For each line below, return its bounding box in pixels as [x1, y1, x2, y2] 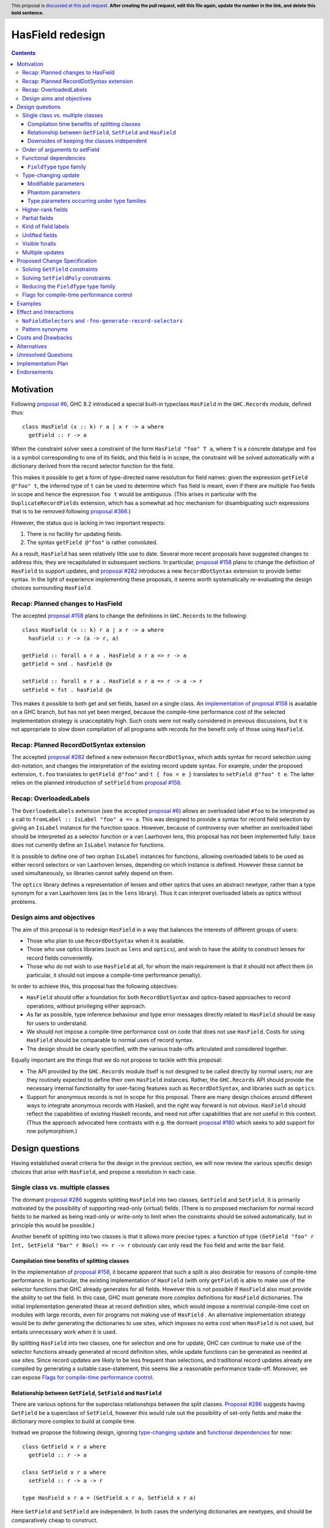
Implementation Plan [16, 359, 68, 367]
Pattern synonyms [22, 326, 68, 333]
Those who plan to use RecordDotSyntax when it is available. [26, 937, 185, 944]
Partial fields [22, 214, 54, 221]
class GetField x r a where [22, 1443, 106, 1450]
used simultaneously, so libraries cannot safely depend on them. [11, 870, 174, 877]
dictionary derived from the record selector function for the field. [11, 462, 174, 470]
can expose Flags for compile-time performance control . [11, 1373, 154, 1381]
